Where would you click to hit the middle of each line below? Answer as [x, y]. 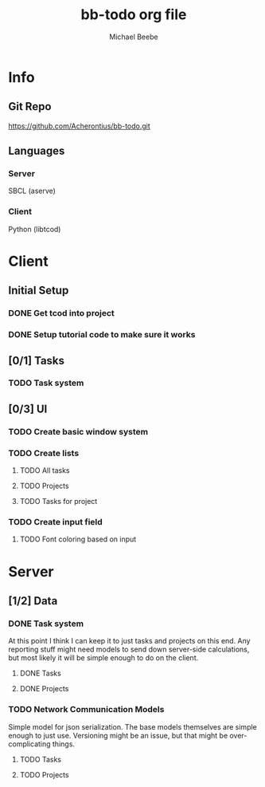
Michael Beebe [134, 37]
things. [64, 744]
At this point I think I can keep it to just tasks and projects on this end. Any [129, 641]
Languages [37, 151]
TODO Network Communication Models [86, 710]
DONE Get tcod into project [62, 313]
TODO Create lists [44, 453]
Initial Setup [39, 291]
